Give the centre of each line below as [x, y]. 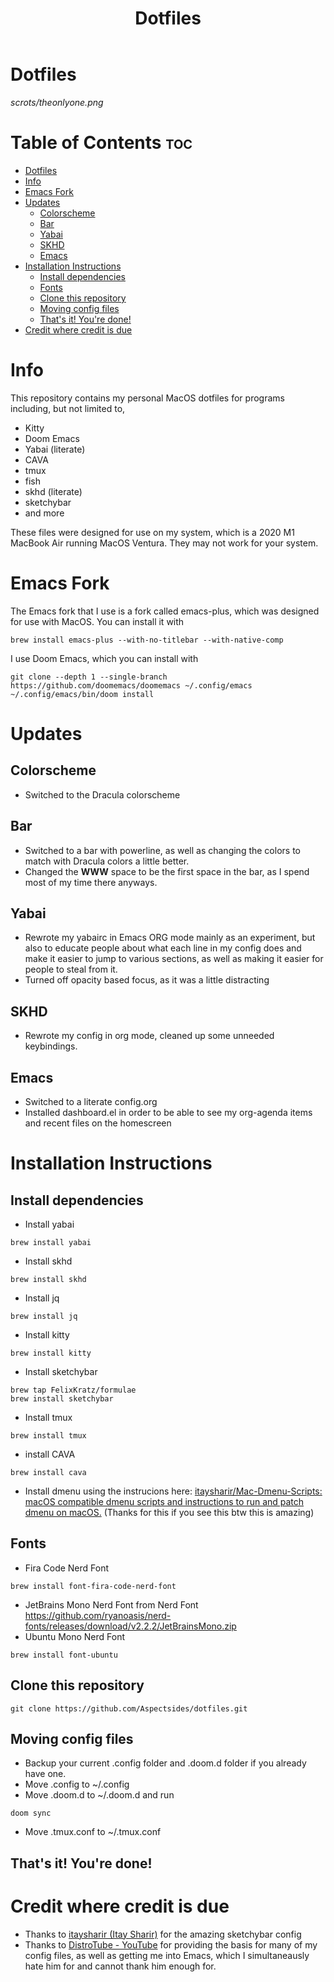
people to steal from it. [71, 969]
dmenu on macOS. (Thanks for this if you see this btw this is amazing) [169, 1512]
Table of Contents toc [101, 143]
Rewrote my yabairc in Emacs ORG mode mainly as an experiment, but [170, 938]
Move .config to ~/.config [77, 1784]
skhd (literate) [53, 491]
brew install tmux [48, 1436]
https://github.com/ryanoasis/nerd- [98, 1615]
